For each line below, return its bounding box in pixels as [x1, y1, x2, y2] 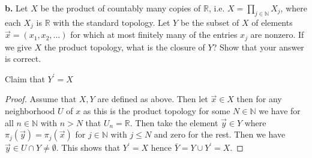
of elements [251, 16, 293, 28]
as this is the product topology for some [83, 105, 230, 117]
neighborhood [5, 105, 55, 117]
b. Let [5, 2, 28, 14]
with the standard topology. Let [53, 16, 170, 28]
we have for [259, 105, 301, 117]
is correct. [5, 52, 41, 65]
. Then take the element [130, 116, 218, 129]
